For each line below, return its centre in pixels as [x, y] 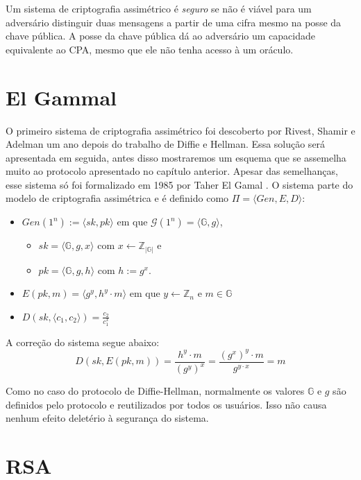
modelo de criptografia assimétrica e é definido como [117, 198]
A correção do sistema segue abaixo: [83, 342]
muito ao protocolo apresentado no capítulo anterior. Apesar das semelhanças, [172, 171]
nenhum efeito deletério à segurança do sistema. [107, 418]
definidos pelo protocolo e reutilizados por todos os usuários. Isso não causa [166, 404]
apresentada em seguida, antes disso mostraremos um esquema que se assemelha [176, 157]
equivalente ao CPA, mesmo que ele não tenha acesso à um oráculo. [150, 49]
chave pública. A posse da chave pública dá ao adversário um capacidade [160, 36]
